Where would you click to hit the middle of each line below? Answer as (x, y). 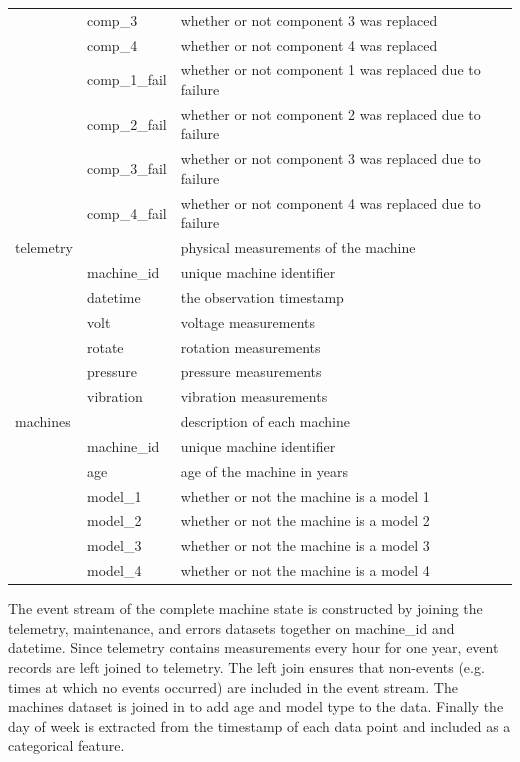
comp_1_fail (126, 79)
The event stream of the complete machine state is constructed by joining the (245, 608)
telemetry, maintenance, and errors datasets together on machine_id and (231, 627)
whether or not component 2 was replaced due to (330, 113)
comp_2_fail (126, 123)
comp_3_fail (126, 168)
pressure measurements (251, 371)
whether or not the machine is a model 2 (305, 520)
